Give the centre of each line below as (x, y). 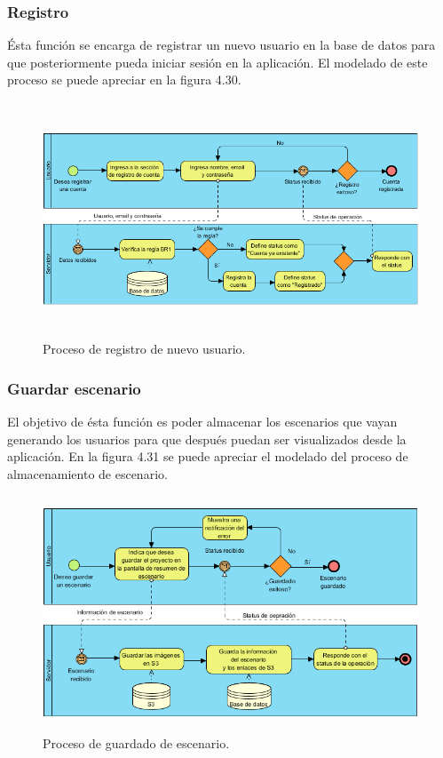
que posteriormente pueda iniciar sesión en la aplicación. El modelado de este (218, 62)
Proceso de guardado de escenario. (136, 742)
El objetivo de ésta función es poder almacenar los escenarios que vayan (202, 421)
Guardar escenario (74, 388)
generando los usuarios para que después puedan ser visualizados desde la (207, 439)
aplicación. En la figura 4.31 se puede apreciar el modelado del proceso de (208, 456)
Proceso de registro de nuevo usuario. (144, 349)
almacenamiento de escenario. (87, 473)
